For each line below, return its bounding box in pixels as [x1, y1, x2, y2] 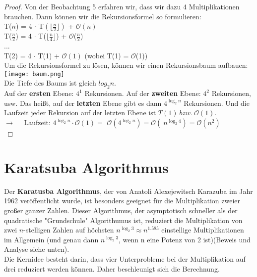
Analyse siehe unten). [4, 244, 69, 254]
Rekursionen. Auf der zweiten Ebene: [84, 88, 201, 98]
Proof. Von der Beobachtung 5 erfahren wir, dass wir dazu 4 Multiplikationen [4, 1, 240, 11]
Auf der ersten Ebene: [4, 88, 74, 98]
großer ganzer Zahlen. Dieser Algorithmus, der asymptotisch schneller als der [4, 205, 238, 215]
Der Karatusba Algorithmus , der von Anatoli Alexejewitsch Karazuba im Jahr [4, 185, 253, 196]
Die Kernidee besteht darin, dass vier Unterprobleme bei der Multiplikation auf [4, 253, 246, 264]
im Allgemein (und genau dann [4, 234, 99, 244]
